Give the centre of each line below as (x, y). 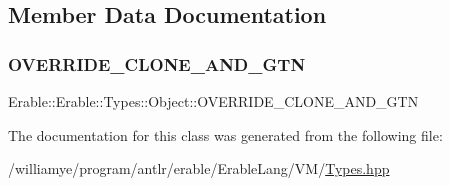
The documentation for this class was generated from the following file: (225, 134)
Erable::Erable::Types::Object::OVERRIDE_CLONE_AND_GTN (213, 101)
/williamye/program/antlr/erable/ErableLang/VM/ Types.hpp (199, 168)
